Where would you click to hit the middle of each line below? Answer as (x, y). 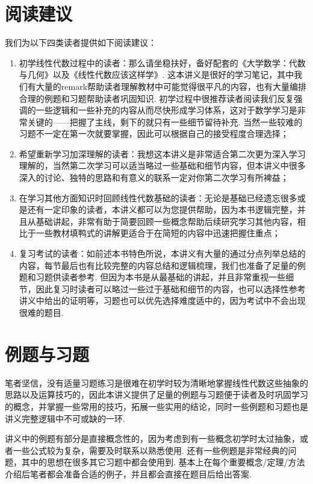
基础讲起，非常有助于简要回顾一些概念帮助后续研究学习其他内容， (166, 221)
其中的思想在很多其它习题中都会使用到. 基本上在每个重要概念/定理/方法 (163, 462)
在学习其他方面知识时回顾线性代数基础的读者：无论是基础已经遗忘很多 (158, 197)
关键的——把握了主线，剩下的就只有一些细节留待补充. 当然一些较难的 (165, 121)
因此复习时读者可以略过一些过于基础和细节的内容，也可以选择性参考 (171, 288)
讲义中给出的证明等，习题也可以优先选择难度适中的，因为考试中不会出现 (162, 300)
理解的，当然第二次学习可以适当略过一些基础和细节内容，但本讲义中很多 (162, 165)
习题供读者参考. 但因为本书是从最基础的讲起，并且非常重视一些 (161, 277)
